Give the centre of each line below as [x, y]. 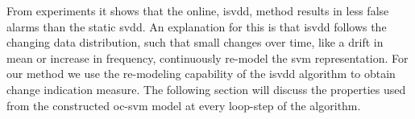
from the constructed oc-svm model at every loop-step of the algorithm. [184, 105]
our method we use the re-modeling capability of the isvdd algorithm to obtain [201, 74]
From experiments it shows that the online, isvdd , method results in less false [198, 10]
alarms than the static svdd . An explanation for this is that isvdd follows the [197, 26]
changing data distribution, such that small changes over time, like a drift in [195, 42]
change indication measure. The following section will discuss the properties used [206, 89]
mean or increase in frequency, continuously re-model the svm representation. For [207, 57]
